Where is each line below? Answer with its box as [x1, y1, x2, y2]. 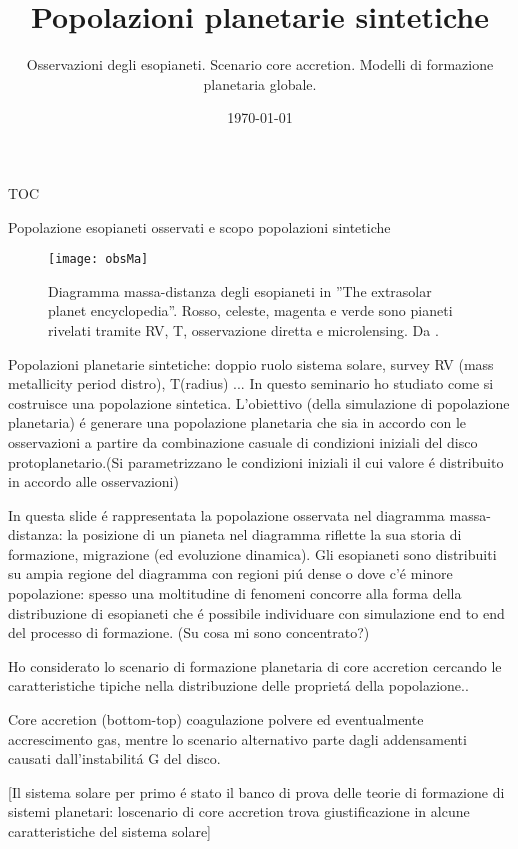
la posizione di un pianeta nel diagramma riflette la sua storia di [67, 524, 462, 545]
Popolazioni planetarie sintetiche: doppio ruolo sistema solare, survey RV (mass [8, 353, 494, 374]
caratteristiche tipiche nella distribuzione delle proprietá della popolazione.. [8, 675, 469, 696]
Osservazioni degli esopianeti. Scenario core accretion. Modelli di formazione [26, 54, 494, 75]
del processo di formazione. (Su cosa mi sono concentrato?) [8, 622, 370, 643]
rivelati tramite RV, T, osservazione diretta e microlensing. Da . [48, 319, 439, 340]
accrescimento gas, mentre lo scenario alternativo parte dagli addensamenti [8, 728, 467, 749]
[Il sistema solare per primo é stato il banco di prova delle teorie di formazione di [8, 781, 505, 802]
